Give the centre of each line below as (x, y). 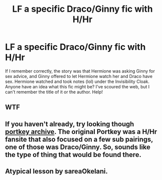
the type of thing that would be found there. (73, 155)
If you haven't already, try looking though (69, 124)
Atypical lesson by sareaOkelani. (56, 171)
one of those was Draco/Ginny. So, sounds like (78, 147)
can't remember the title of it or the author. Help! (54, 92)
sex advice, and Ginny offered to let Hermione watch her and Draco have (79, 76)
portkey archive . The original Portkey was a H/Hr (81, 132)
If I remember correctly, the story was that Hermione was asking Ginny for (80, 71)
